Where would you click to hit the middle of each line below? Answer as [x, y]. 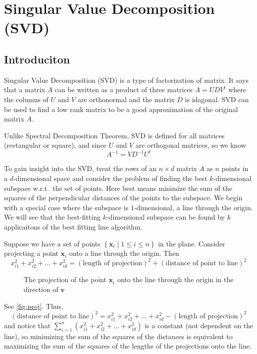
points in [235, 168]
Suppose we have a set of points [52, 243]
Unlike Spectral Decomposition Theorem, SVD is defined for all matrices [114, 135]
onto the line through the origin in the [175, 279]
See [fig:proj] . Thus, [34, 306]
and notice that [27, 325]
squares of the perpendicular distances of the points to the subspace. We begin [123, 198]
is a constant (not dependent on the [199, 325]
